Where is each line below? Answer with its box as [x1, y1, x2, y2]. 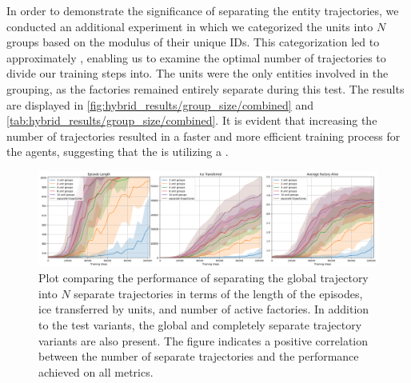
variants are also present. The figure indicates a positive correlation [38, 332, 369, 349]
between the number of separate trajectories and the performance [38, 348, 359, 365]
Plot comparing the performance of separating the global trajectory [38, 269, 369, 286]
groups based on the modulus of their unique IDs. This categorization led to [6, 34, 380, 50]
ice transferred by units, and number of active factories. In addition [38, 301, 369, 317]
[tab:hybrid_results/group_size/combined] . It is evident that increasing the [6, 112, 377, 129]
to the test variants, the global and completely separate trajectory [38, 316, 362, 333]
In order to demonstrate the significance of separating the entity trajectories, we [6, 2, 399, 18]
